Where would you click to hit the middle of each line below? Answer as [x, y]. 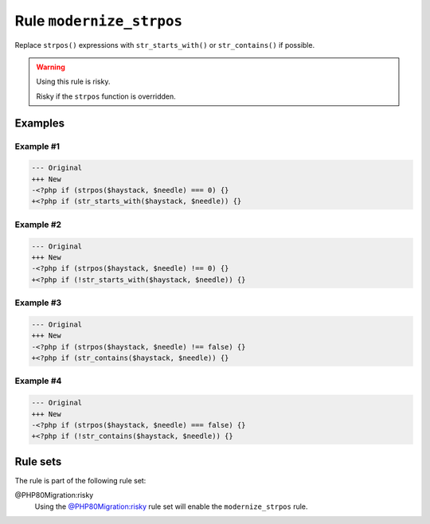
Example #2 [38, 225]
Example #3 [38, 303]
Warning [51, 67]
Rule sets [38, 461]
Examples [40, 123]
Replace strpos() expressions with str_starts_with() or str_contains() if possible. [164, 45]
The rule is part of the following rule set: [80, 480]
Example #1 [37, 146]
